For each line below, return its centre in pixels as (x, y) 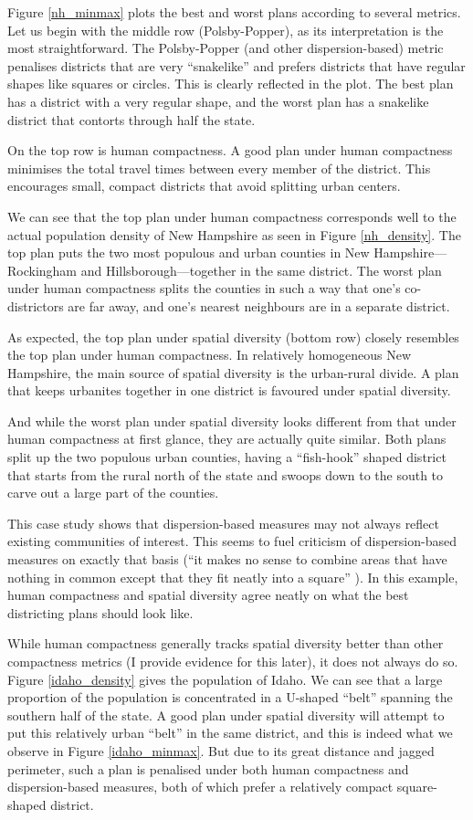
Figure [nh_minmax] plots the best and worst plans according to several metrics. (234, 12)
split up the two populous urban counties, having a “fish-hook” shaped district (227, 457)
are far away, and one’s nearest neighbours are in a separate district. (259, 305)
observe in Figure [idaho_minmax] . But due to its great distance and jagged (221, 750)
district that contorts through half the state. (131, 119)
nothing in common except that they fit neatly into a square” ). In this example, (233, 577)
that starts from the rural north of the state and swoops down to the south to (226, 474)
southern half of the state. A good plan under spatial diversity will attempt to (226, 715)
